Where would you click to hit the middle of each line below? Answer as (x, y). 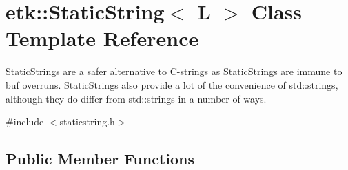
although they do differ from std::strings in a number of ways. (136, 98)
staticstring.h (87, 121)
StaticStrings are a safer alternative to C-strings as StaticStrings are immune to (174, 71)
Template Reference (102, 38)
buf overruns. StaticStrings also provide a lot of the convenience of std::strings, (172, 84)
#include (25, 121)
